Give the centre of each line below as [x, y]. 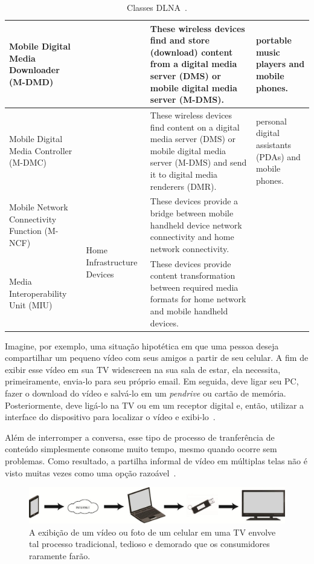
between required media [194, 287]
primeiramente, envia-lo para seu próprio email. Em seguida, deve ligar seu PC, [152, 381]
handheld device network [196, 225]
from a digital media [194, 64]
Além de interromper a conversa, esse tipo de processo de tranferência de [140, 437]
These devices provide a [194, 201]
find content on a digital [195, 127]
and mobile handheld [189, 311]
